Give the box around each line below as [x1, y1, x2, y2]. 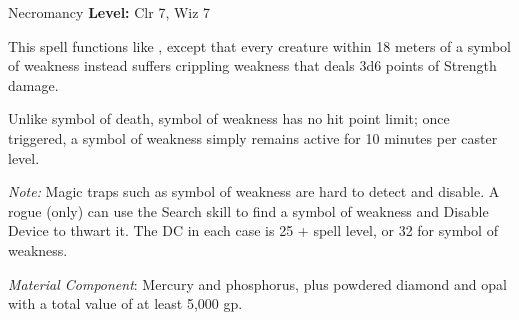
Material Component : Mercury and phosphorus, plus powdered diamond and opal [8, 273, 507, 294]
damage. [8, 74, 59, 95]
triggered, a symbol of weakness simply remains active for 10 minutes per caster [8, 127, 498, 148]
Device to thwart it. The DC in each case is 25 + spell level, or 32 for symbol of [8, 220, 498, 241]
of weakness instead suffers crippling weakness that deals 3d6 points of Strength [8, 55, 497, 76]
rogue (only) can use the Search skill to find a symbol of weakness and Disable [8, 200, 489, 221]
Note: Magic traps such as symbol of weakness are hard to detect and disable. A [8, 181, 500, 202]
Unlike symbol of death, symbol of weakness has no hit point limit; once [8, 108, 450, 129]
